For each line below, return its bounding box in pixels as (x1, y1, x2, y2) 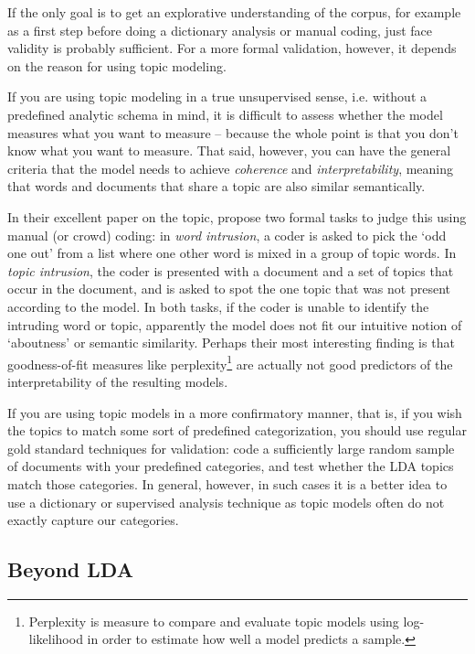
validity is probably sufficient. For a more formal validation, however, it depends (7, 38, 457, 58)
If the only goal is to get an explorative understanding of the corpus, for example (7, 3, 461, 21)
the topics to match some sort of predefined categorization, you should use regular (7, 421, 468, 440)
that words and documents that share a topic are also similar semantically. (7, 177, 426, 196)
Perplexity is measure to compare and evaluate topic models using (28, 611, 399, 630)
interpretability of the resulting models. (7, 371, 228, 391)
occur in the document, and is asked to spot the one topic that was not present (7, 279, 450, 298)
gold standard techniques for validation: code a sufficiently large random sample (7, 438, 455, 457)
